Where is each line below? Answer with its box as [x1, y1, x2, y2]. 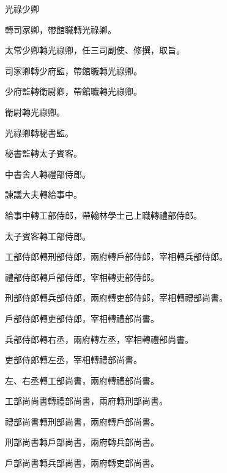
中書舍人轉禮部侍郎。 [5, 167, 91, 180]
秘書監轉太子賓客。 [5, 147, 82, 160]
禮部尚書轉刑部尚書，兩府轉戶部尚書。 [5, 415, 159, 428]
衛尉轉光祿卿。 [5, 105, 65, 118]
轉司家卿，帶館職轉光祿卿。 [5, 23, 116, 36]
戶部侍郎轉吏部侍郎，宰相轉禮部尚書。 [5, 311, 159, 324]
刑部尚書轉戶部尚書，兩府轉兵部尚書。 [5, 436, 159, 448]
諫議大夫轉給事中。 [5, 188, 82, 201]
